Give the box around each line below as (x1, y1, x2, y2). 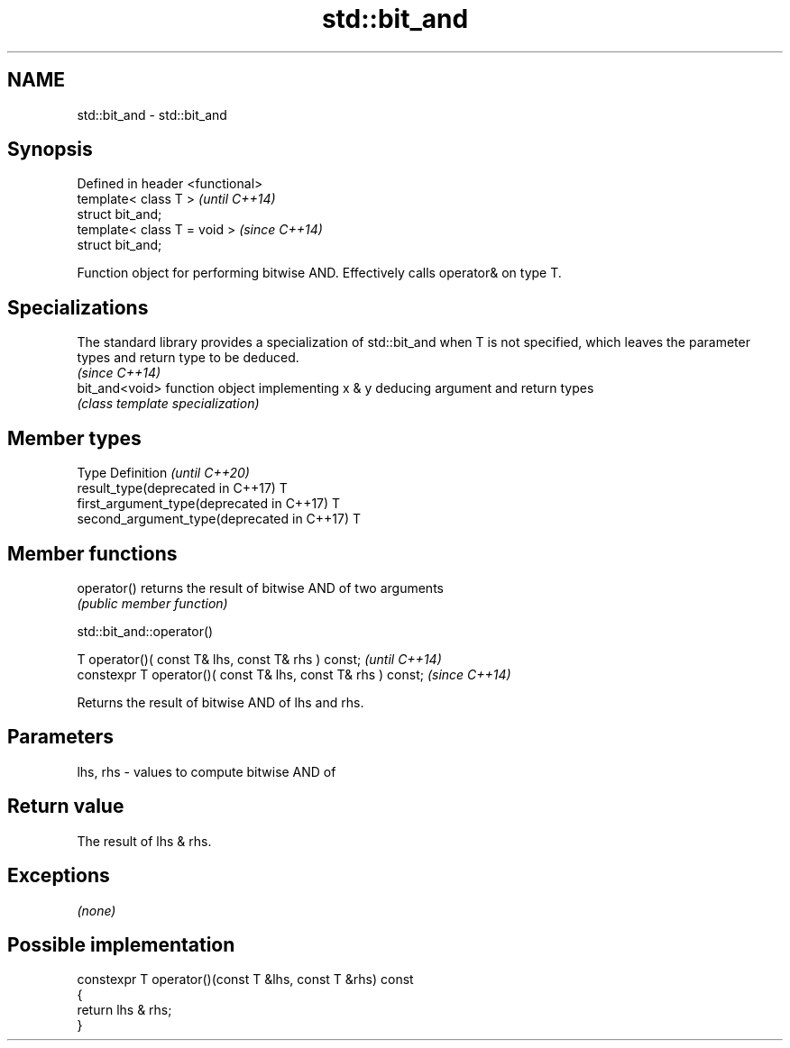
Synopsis (7, 138, 93, 161)
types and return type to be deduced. (77, 350, 299, 366)
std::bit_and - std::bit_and (77, 106, 227, 123)
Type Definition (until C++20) (77, 465, 250, 481)
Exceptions (7, 864, 110, 888)
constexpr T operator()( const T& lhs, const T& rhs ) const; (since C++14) (77, 666, 511, 682)
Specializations (7, 296, 149, 319)
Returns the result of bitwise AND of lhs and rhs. (77, 694, 364, 710)
